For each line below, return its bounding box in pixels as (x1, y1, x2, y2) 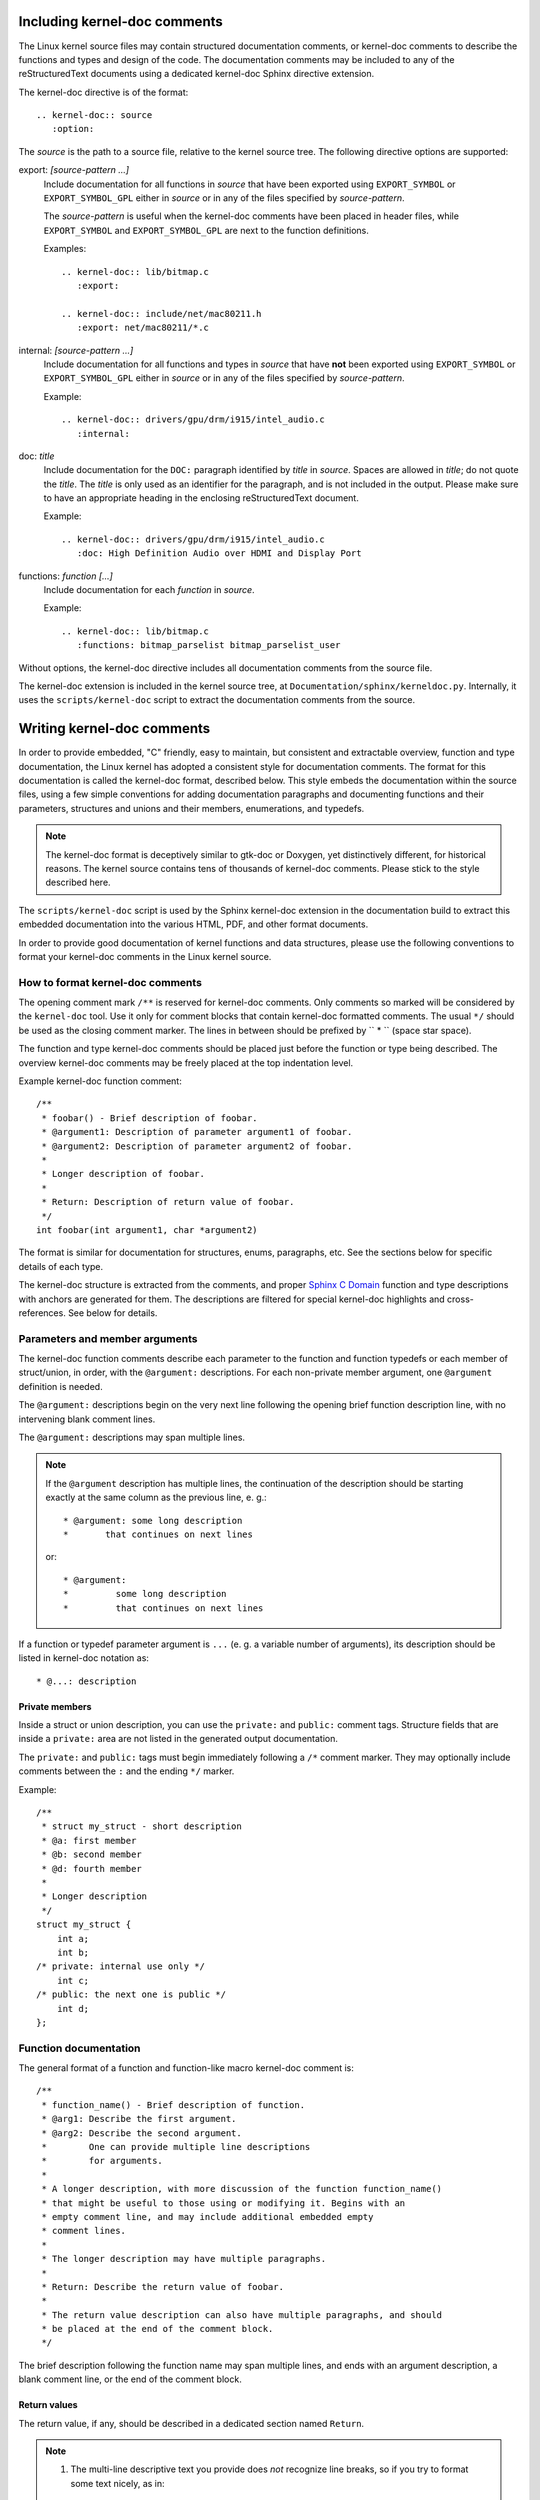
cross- (446, 1293, 474, 1305)
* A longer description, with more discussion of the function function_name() (41, 2183, 443, 2195)
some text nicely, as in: (70, 2477, 165, 2489)
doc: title (18, 450, 55, 462)
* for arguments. (41, 2155, 164, 2167)
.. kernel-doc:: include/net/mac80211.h (61, 308, 262, 319)
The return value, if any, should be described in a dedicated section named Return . (18, 2417, 365, 2429)
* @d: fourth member (41, 1863, 142, 1874)
